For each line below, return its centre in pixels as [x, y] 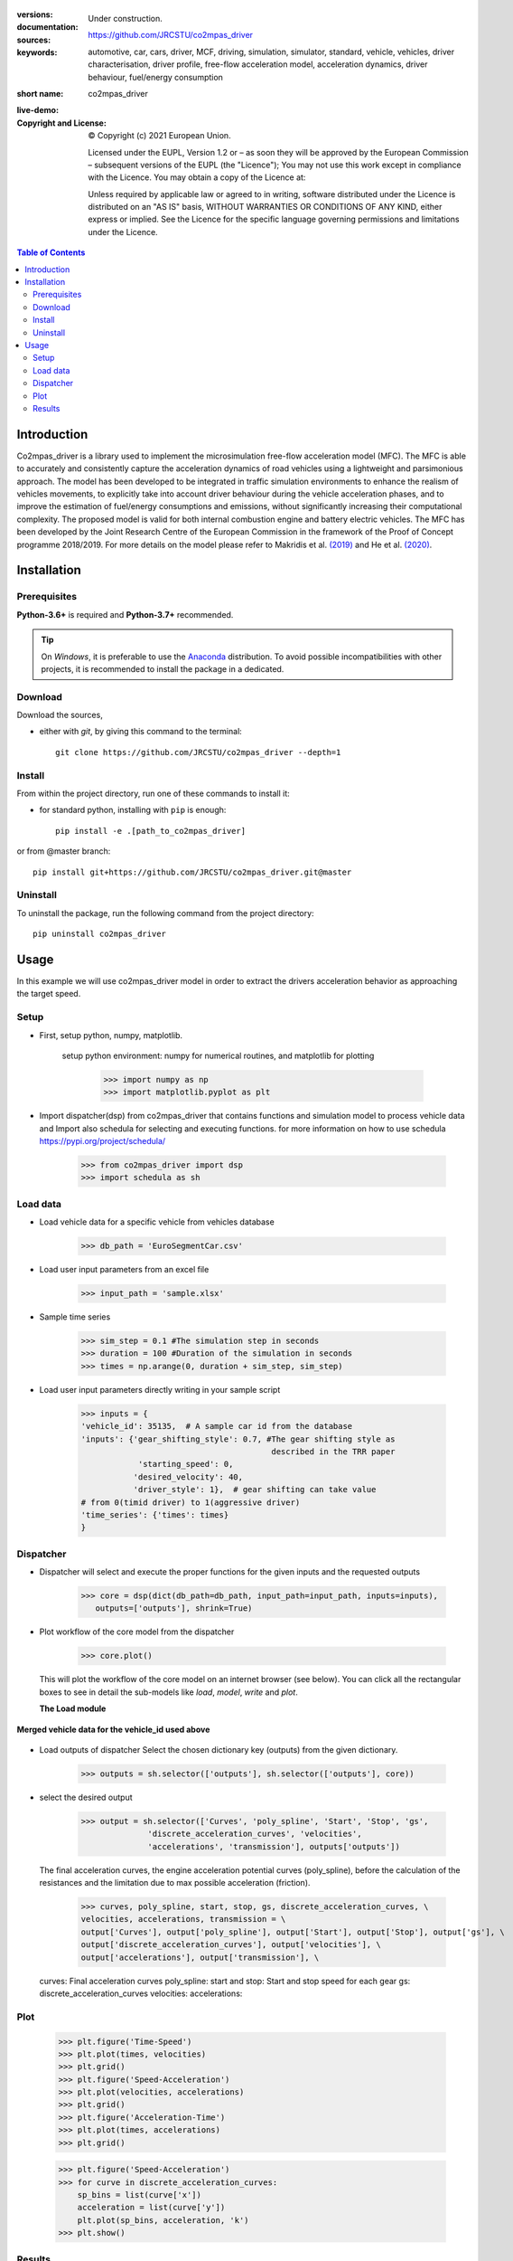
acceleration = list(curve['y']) [151, 2208]
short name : [40, 93]
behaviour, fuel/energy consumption [155, 77]
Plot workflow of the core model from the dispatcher [137, 1632]
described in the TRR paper [333, 1451]
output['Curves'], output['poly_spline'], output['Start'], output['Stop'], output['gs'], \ [293, 1932]
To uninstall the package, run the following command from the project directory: [166, 913]
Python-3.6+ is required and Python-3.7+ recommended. [125, 614]
